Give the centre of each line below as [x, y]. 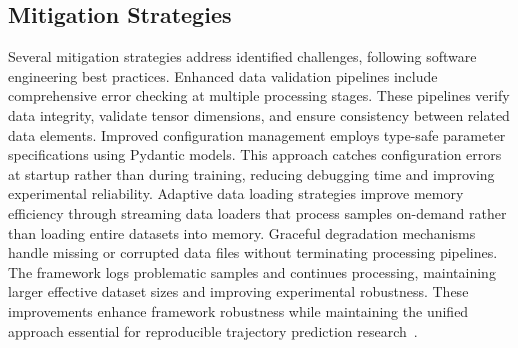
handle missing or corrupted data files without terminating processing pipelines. [253, 252]
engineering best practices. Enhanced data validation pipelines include [223, 75]
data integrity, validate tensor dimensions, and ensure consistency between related [259, 114]
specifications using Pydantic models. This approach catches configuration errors [255, 154]
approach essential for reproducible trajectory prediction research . [213, 330]
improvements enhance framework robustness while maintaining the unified [238, 310]
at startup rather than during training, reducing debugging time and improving [251, 173]
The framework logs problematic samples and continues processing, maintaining [252, 271]
